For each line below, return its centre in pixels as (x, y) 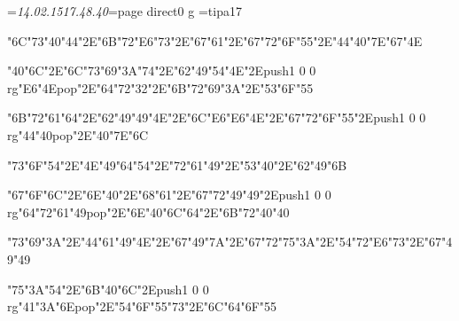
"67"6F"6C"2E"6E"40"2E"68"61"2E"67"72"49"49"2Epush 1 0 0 (169, 195)
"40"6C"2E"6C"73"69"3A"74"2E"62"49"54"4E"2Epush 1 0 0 (162, 70)
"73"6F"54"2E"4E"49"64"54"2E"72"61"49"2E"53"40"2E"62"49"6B (177, 164)
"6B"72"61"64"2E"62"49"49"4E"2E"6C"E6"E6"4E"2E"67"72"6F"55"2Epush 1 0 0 (217, 117)
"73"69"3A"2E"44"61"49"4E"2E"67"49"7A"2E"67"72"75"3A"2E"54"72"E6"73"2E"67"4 (230, 242)
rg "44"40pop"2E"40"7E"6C (78, 134)
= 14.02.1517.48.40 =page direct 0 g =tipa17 (124, 11)
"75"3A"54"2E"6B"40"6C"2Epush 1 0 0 (108, 289)
